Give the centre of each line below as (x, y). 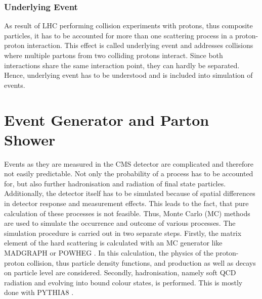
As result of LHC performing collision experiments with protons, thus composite (128, 26)
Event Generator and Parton (107, 119)
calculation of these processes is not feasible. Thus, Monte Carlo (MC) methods (127, 213)
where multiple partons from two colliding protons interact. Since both (114, 55)
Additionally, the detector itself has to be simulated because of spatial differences (130, 193)
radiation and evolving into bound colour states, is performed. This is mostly (123, 282)
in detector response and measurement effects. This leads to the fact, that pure (126, 203)
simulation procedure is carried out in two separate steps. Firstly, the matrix (123, 233)
